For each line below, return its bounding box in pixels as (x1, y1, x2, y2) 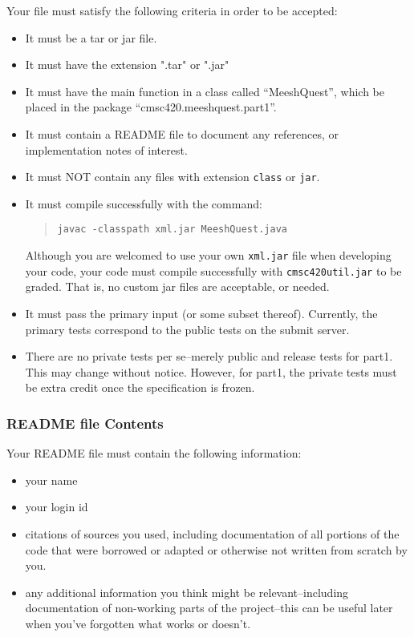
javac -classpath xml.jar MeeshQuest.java (57, 224, 287, 236)
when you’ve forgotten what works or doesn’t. (25, 615, 251, 631)
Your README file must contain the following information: (6, 445, 302, 462)
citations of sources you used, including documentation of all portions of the (25, 525, 400, 542)
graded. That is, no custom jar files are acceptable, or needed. (25, 278, 330, 295)
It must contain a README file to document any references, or (25, 125, 339, 142)
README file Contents (6, 413, 164, 433)
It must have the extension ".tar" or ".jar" (25, 56, 229, 73)
